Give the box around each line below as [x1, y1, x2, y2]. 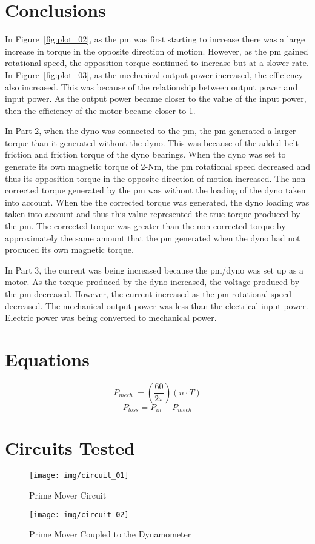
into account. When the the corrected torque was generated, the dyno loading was [5, 195, 310, 208]
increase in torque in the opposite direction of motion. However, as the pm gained [5, 44, 308, 57]
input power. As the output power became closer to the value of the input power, [5, 92, 307, 105]
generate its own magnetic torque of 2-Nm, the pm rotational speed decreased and [5, 160, 310, 173]
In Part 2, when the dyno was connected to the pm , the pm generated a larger [5, 124, 296, 137]
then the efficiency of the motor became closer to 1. [5, 104, 196, 116]
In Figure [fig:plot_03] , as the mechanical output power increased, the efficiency [5, 68, 303, 81]
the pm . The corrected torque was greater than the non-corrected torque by [5, 220, 286, 232]
